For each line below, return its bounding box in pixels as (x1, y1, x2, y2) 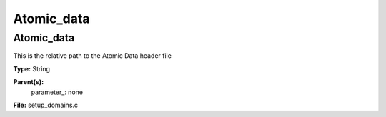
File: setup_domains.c (13, 101, 79, 109)
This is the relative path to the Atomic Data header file (13, 51, 172, 60)
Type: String (13, 64, 50, 73)
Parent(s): (13, 78, 44, 86)
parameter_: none (31, 88, 84, 96)
